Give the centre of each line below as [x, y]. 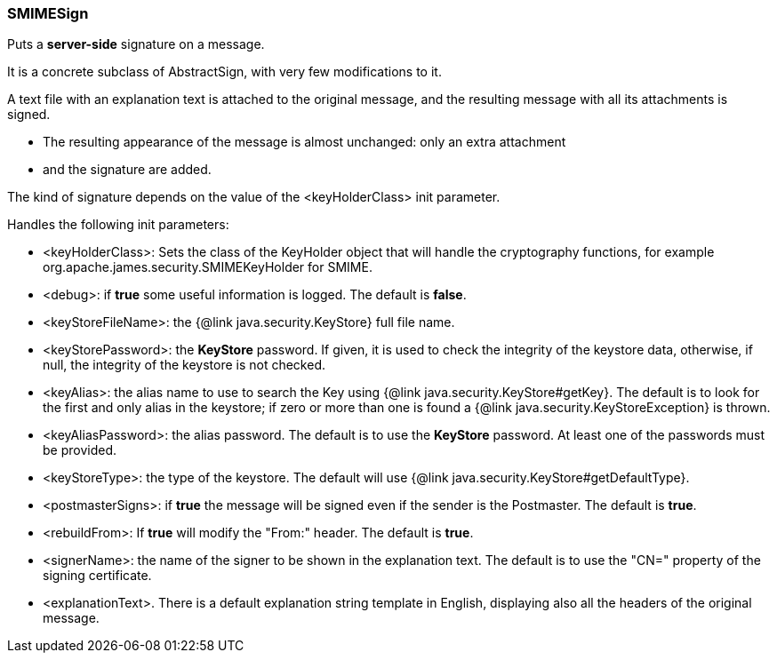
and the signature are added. [127, 170]
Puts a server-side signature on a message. [136, 44]
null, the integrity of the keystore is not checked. [184, 365]
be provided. [80, 450]
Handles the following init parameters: [118, 225]
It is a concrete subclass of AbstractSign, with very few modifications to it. [224, 72]
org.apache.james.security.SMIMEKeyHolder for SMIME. [208, 267]
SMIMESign [48, 13]
